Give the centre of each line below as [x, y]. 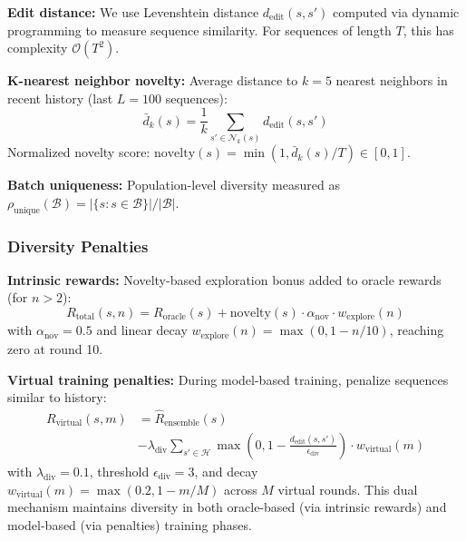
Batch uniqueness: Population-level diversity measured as [174, 185]
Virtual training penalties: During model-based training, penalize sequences [228, 379]
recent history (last [60, 98]
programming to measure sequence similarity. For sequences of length [199, 30]
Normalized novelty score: [79, 152]
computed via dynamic [396, 12]
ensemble [182, 423]
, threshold [119, 471]
